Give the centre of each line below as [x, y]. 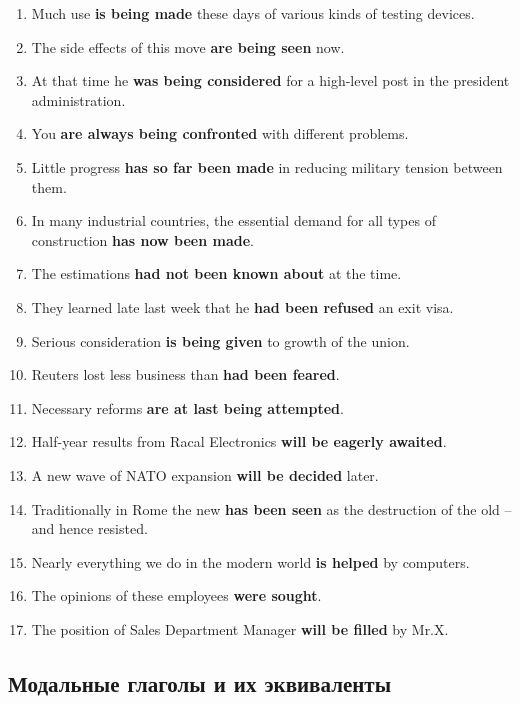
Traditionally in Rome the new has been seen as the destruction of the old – [271, 508]
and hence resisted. [89, 528]
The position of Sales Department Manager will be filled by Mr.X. [240, 628]
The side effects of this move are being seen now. [188, 46]
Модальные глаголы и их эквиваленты [200, 682]
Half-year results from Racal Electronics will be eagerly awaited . [239, 441]
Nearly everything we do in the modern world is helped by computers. [250, 561]
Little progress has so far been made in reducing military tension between [267, 166]
